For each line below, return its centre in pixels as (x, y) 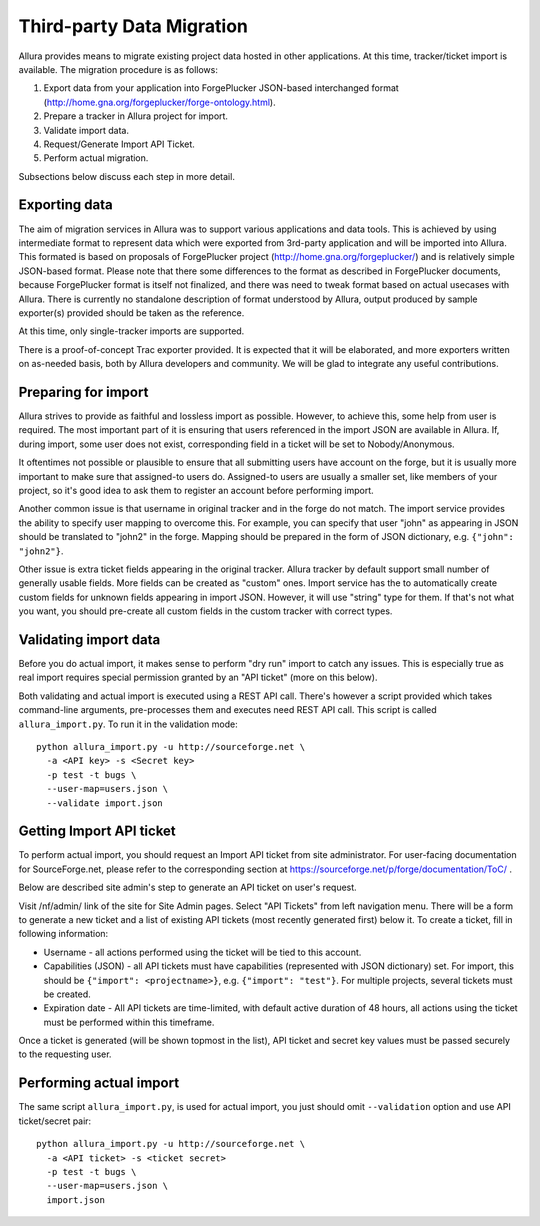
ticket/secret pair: (55, 1121)
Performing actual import (99, 1083)
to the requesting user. (65, 1054)
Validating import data (89, 639)
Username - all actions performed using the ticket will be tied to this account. (202, 952)
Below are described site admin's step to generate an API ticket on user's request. (187, 887)
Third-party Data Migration (133, 26)
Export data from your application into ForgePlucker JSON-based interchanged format (221, 88)
